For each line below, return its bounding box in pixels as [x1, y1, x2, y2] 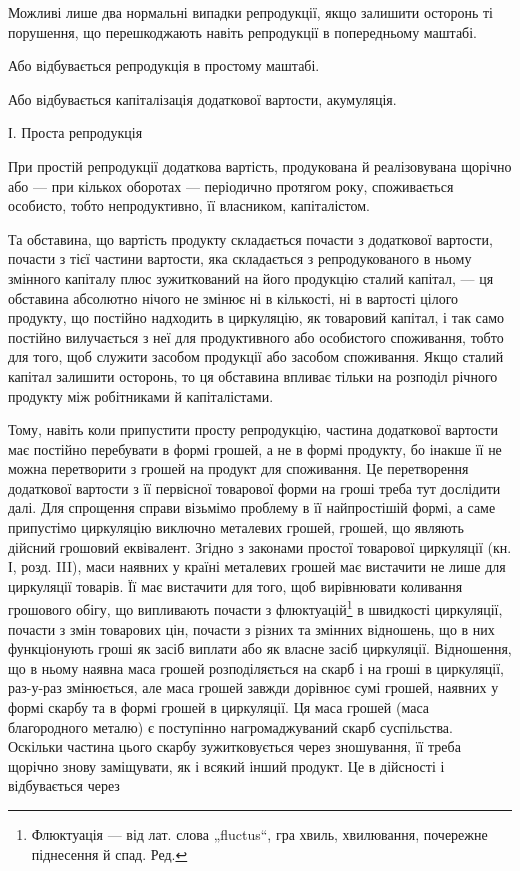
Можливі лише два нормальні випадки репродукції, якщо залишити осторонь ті [8, 2, 493, 22]
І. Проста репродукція [8, 122, 143, 143]
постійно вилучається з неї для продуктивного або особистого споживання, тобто [8, 326, 504, 347]
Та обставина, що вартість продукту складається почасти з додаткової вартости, [8, 228, 493, 249]
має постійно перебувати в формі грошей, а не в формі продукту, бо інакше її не [8, 438, 502, 459]
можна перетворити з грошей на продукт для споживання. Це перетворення [8, 458, 469, 479]
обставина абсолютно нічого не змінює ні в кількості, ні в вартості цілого [8, 287, 459, 308]
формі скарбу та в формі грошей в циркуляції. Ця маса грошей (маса [8, 697, 429, 718]
